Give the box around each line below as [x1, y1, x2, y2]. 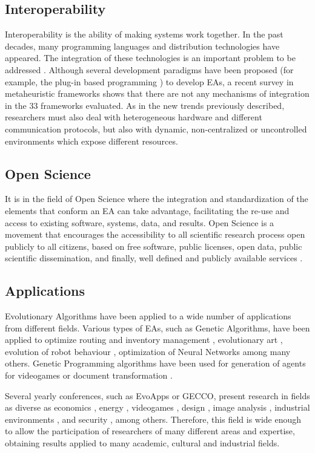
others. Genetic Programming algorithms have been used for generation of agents [5, 357, 306, 370]
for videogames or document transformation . [5, 369, 173, 382]
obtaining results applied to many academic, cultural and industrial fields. [5, 437, 280, 449]
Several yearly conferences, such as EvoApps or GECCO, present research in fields [5, 389, 310, 402]
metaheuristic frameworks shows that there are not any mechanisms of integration [5, 87, 310, 100]
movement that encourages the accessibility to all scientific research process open [5, 228, 305, 241]
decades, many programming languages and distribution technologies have [5, 39, 280, 52]
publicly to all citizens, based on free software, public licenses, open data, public [5, 240, 302, 252]
